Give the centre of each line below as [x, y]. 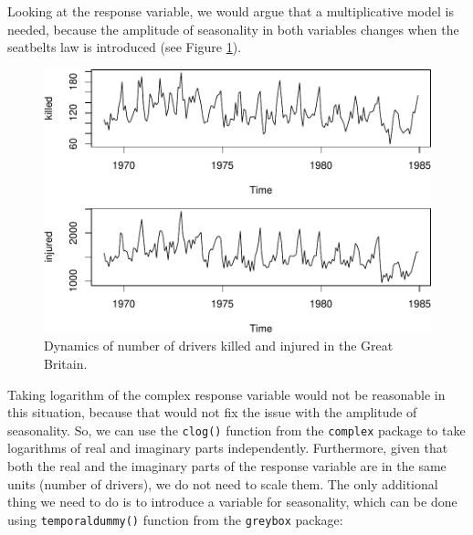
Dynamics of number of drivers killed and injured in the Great [219, 346]
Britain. [66, 363]
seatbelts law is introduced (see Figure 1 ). [125, 47]
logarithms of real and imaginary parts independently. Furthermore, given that [228, 448]
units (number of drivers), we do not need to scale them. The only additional [223, 483]
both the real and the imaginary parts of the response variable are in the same [227, 465]
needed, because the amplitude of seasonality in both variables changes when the [233, 29]
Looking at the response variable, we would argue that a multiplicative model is [231, 11]
